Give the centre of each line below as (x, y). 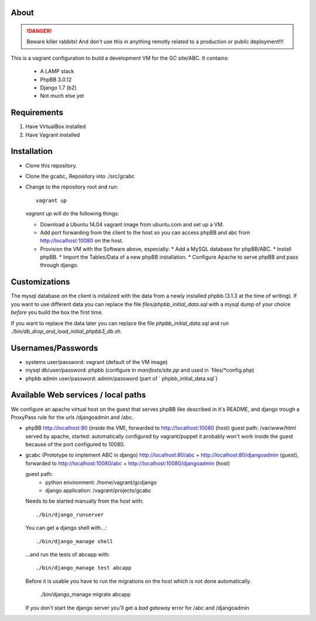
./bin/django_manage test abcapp (84, 568)
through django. (59, 265)
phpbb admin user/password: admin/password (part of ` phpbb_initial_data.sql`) (121, 378)
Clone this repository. (51, 165)
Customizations (40, 282)
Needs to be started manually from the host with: (85, 501)
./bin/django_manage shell (75, 541)
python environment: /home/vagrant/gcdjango (101, 482)
